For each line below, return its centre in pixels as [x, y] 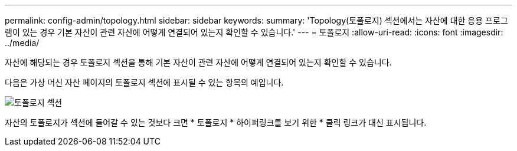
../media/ [22, 43]
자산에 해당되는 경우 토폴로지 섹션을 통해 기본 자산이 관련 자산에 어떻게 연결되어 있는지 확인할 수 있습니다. [198, 62]
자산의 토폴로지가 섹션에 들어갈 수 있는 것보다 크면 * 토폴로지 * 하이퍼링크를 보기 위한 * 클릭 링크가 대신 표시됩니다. [216, 122]
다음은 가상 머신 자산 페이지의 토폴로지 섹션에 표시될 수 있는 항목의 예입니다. [144, 82]
